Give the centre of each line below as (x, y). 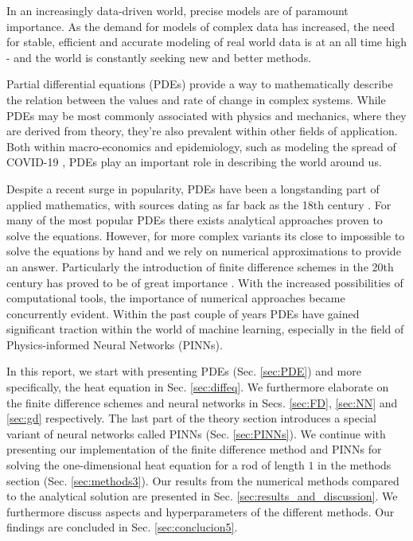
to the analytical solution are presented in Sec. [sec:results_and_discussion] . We (202, 496)
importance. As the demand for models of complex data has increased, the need (201, 26)
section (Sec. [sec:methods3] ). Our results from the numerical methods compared (203, 480)
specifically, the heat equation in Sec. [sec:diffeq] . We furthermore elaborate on (198, 387)
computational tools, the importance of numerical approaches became (176, 298)
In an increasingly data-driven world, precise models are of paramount (177, 10)
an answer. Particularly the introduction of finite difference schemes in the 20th (200, 266)
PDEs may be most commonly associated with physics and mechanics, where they (206, 115)
